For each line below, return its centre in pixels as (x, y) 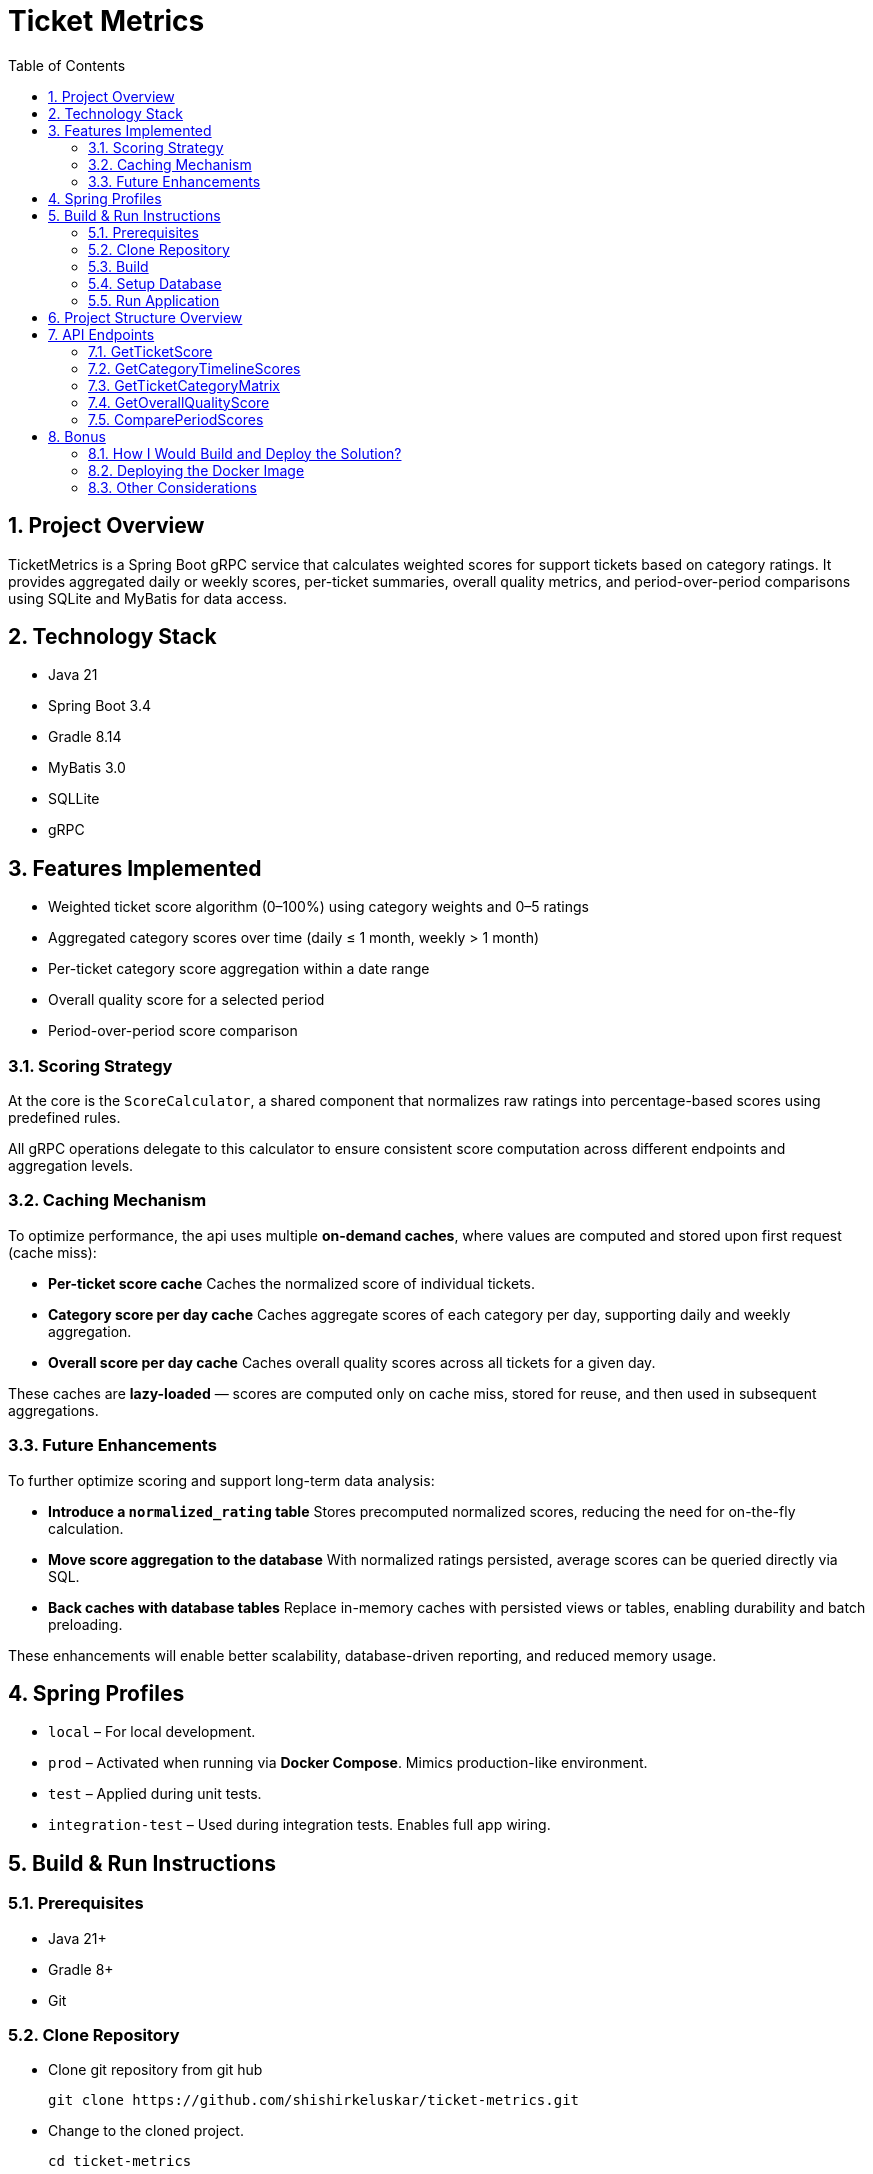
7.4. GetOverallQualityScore (179, 402)
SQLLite (74, 799)
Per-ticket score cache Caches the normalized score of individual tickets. (291, 1283)
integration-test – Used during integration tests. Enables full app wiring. (299, 1825)
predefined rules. (64, 1118)
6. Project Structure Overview (145, 317)
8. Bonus (77, 436)
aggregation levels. (71, 1166)
